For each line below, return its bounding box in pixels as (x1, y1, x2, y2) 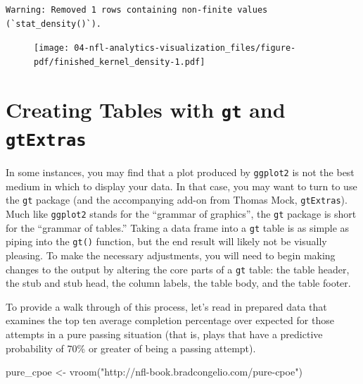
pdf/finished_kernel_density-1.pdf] (34, 56, 205, 67)
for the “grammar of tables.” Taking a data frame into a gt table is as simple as (6, 220, 350, 235)
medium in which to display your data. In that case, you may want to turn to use (6, 178, 357, 193)
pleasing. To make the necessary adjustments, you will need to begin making (6, 247, 336, 262)
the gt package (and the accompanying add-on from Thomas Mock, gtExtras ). (6, 192, 348, 207)
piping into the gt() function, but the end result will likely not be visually (6, 234, 327, 249)
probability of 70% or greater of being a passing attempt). (6, 340, 256, 355)
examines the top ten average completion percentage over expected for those (6, 313, 334, 328)
